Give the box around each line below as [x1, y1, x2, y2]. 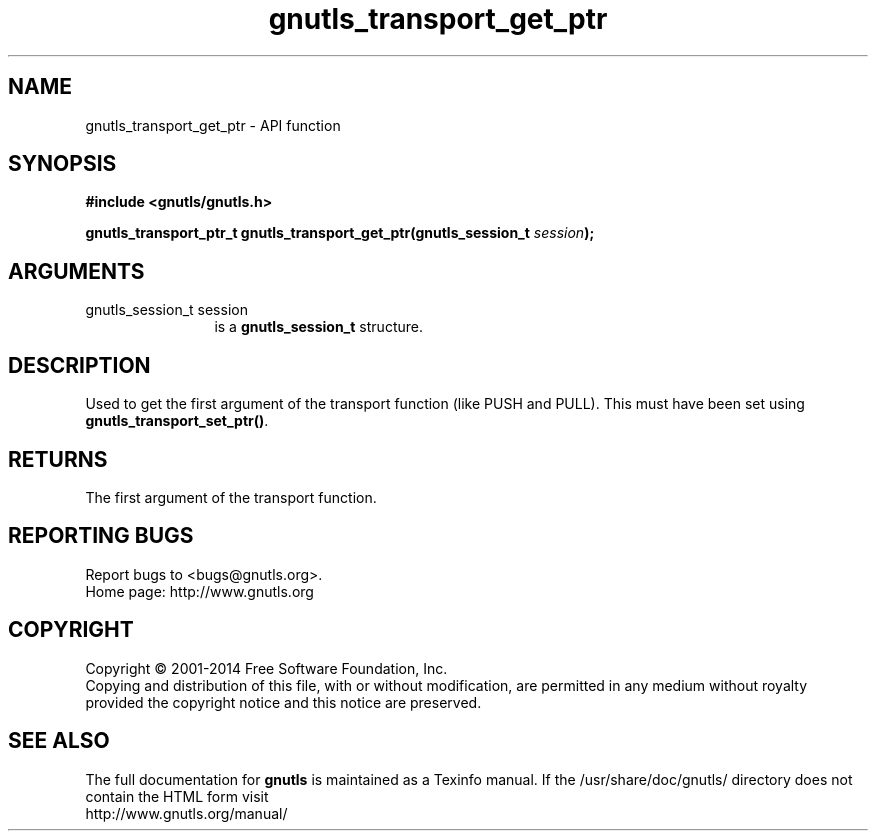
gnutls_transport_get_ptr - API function [85, 116, 341, 134]
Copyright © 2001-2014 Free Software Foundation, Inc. [85, 659, 448, 677]
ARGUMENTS [8, 258, 145, 284]
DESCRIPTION [8, 352, 151, 378]
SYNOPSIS [8, 151, 117, 177]
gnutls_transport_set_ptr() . [85, 412, 269, 430]
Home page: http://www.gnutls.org [85, 582, 314, 600]
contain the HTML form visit [85, 787, 269, 805]
